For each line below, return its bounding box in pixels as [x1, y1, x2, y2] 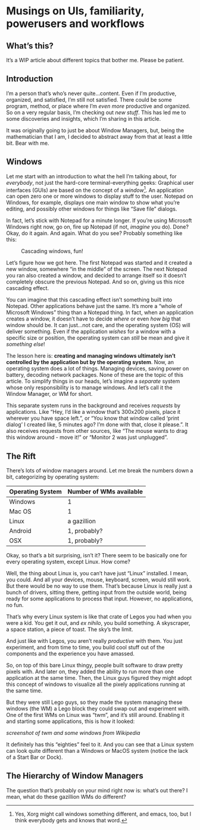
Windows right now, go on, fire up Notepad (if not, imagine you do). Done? [6, 223, 189, 231]
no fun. [6, 602, 24, 609]
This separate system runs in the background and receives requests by [6, 402, 180, 409]
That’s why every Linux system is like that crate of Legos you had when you [6, 613, 192, 620]
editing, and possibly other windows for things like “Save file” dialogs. [6, 205, 177, 213]
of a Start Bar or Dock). [6, 753, 63, 761]
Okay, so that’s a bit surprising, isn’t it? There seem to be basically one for [6, 552, 187, 559]
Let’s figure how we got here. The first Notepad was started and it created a [6, 259, 192, 267]
